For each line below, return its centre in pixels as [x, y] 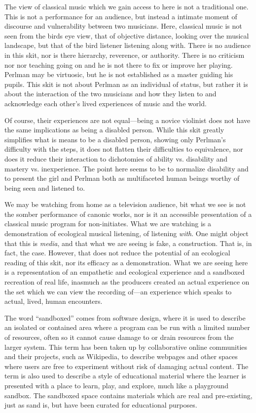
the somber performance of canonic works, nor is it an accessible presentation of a [128, 214]
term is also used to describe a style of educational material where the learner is [125, 376]
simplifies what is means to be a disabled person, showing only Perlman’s [115, 139]
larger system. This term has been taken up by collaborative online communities [126, 347]
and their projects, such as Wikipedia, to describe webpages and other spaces [121, 356]
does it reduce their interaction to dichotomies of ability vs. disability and [116, 158]
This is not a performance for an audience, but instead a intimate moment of [121, 16]
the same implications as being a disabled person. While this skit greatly [114, 130]
